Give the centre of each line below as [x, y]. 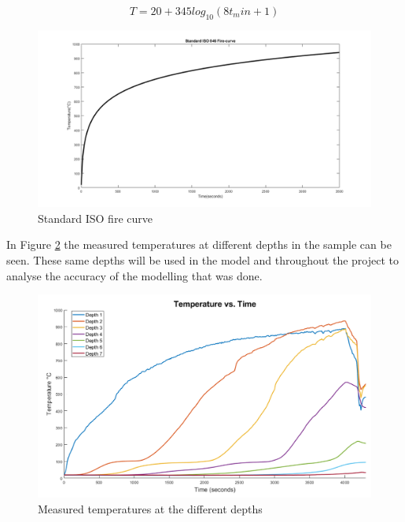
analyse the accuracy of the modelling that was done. [134, 275]
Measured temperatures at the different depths [150, 508]
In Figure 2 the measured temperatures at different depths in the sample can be [199, 244]
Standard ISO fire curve [95, 218]
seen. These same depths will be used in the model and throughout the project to [202, 260]
